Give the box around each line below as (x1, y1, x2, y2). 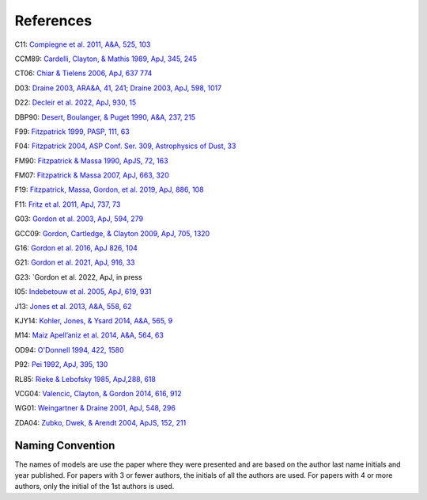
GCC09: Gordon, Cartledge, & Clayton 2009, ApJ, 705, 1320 (14, 228, 210, 238)
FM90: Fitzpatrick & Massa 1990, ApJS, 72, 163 (14, 155, 169, 166)
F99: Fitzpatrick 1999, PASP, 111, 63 (14, 127, 130, 136)
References (14, 12, 93, 29)
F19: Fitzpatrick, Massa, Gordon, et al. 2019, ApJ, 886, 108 (14, 185, 205, 194)
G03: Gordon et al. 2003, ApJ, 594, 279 (14, 214, 144, 223)
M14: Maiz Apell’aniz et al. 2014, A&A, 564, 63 (14, 330, 164, 340)
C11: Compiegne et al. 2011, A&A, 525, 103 (14, 40, 151, 49)
